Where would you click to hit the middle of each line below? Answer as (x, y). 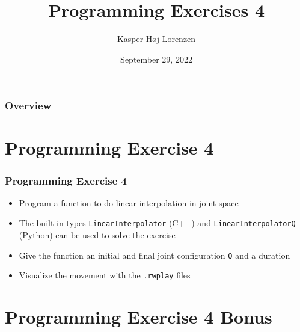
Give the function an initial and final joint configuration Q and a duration (155, 255)
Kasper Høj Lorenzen (156, 39)
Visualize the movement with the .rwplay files (105, 275)
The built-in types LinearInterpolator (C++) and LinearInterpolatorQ (157, 223)
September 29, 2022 (156, 59)
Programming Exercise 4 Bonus (139, 317)
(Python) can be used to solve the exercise (97, 235)
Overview (28, 106)
